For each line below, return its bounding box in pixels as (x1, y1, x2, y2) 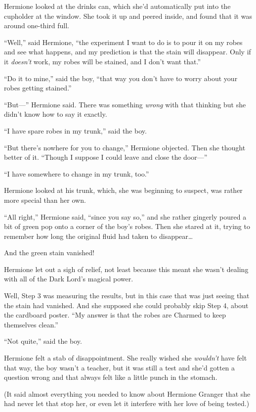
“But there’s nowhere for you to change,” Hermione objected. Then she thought (4, 142, 246, 152)
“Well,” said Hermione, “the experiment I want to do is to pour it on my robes (4, 37, 243, 47)
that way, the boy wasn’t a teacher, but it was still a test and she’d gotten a (4, 362, 235, 372)
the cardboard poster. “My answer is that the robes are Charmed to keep (4, 310, 226, 320)
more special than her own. (4, 194, 86, 205)
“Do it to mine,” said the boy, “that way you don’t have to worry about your (4, 73, 238, 83)
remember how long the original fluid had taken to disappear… (4, 230, 193, 241)
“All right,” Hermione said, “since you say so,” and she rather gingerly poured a (4, 211, 247, 222)
